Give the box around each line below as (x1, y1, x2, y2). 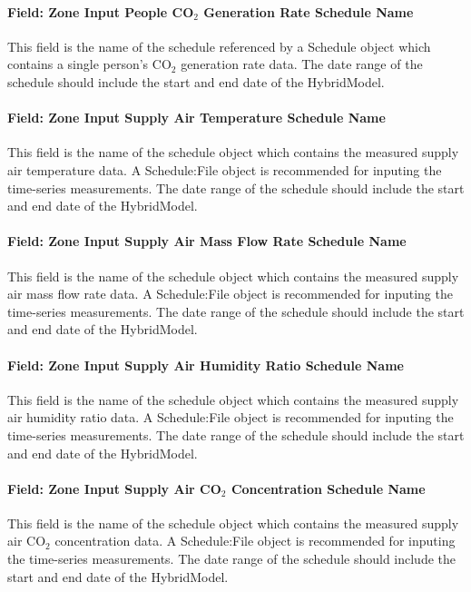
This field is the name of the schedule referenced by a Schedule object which (7, 36, 431, 55)
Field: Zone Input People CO (7, 2, 194, 21)
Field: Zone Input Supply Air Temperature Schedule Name (7, 108, 386, 127)
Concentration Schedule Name (231, 479, 426, 498)
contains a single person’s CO (7, 54, 172, 74)
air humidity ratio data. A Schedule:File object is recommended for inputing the (7, 408, 454, 427)
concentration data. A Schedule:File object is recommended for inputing (54, 531, 456, 550)
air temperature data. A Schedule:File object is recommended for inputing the (7, 160, 442, 179)
